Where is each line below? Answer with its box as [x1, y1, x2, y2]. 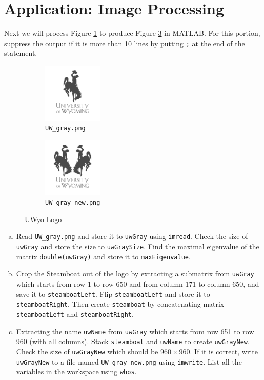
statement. [4, 48, 37, 58]
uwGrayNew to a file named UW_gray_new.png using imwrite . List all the [16, 356, 242, 367]
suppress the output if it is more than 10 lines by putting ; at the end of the [4, 37, 245, 48]
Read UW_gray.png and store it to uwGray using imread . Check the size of [16, 231, 248, 242]
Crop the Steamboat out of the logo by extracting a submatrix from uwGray [16, 268, 254, 279]
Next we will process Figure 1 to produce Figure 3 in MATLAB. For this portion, [4, 28, 260, 38]
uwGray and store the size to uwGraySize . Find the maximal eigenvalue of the [16, 241, 259, 252]
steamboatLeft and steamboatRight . [16, 308, 134, 319]
